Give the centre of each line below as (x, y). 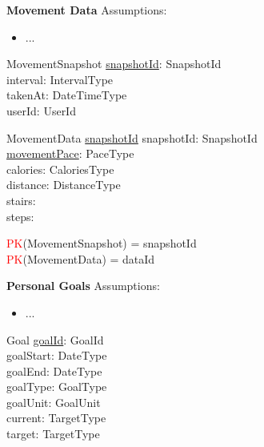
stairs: (21, 200)
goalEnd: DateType (54, 370)
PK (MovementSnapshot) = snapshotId (102, 243)
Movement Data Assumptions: (87, 10)
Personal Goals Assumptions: (83, 286)
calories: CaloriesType (60, 169)
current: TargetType (56, 418)
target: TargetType (53, 434)
